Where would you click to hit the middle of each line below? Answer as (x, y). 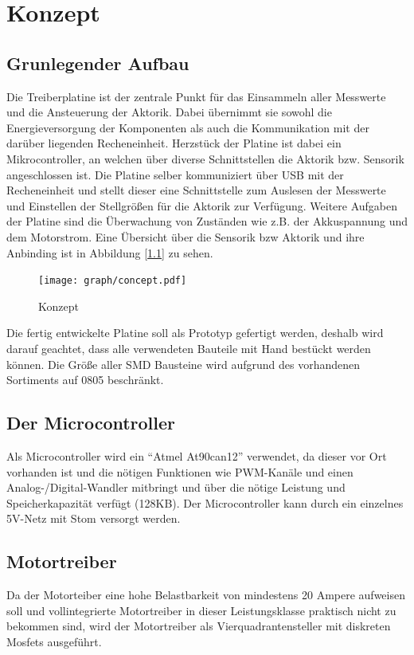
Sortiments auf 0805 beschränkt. (85, 380)
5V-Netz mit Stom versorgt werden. (94, 518)
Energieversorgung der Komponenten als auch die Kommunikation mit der (188, 127)
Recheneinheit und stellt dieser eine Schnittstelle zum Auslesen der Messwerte (196, 190)
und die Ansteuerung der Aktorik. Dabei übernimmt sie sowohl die (169, 112)
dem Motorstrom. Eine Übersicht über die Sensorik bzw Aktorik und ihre (186, 236)
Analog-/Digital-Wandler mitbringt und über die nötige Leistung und (176, 487)
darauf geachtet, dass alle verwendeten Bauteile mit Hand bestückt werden (189, 348)
